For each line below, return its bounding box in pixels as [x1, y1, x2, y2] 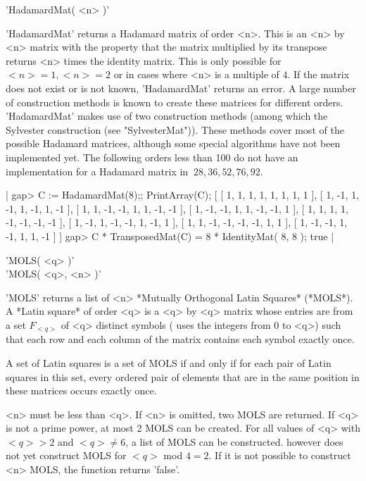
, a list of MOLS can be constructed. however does [125, 434, 343, 449]
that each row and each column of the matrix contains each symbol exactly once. [6, 332, 355, 346]
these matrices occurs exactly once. [6, 383, 157, 398]
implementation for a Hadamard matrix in [6, 163, 189, 178]
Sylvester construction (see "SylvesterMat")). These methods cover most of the [6, 122, 344, 137]
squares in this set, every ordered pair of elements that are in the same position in [6, 369, 360, 384]
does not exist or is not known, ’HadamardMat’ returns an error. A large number [6, 80, 356, 95]
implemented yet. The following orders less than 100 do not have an [6, 149, 298, 164]
